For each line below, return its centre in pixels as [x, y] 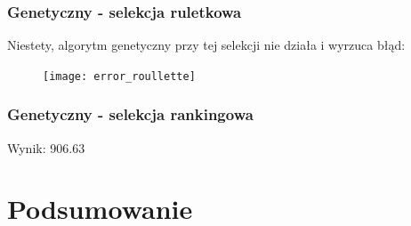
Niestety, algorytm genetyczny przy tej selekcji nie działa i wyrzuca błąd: [206, 45]
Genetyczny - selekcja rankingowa [130, 114]
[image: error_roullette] [119, 76]
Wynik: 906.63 [46, 147]
